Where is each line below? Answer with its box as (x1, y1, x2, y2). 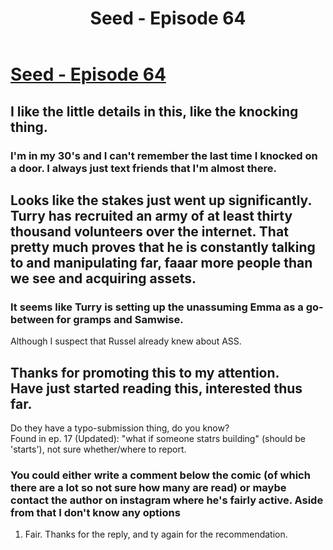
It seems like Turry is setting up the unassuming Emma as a (10, 300, 304, 314)
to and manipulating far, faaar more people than (10, 254, 313, 271)
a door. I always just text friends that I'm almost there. (10, 161, 277, 175)
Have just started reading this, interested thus (10, 380, 303, 397)
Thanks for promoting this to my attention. (10, 364, 280, 381)
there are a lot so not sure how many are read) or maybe (10, 480, 287, 494)
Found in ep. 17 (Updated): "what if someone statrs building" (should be (10, 433, 307, 444)
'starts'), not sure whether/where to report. (10, 443, 187, 455)
